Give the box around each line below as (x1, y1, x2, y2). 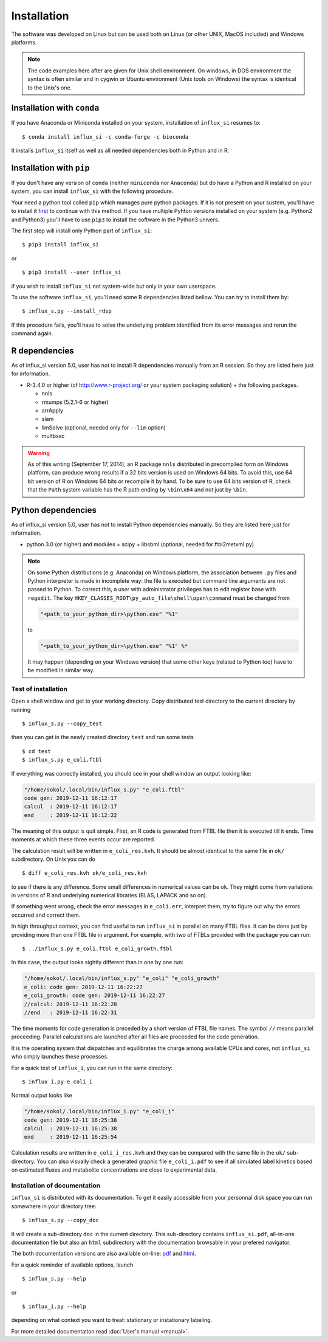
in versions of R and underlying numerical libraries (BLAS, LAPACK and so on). (11, 892, 208, 899)
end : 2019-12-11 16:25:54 (24, 1133, 118, 1141)
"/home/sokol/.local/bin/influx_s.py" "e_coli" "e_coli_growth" (24, 975, 220, 982)
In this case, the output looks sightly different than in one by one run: (11, 959, 183, 966)
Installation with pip (11, 163, 90, 173)
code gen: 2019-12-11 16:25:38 (24, 1116, 118, 1124)
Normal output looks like (11, 1092, 73, 1099)
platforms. (11, 38, 37, 46)
